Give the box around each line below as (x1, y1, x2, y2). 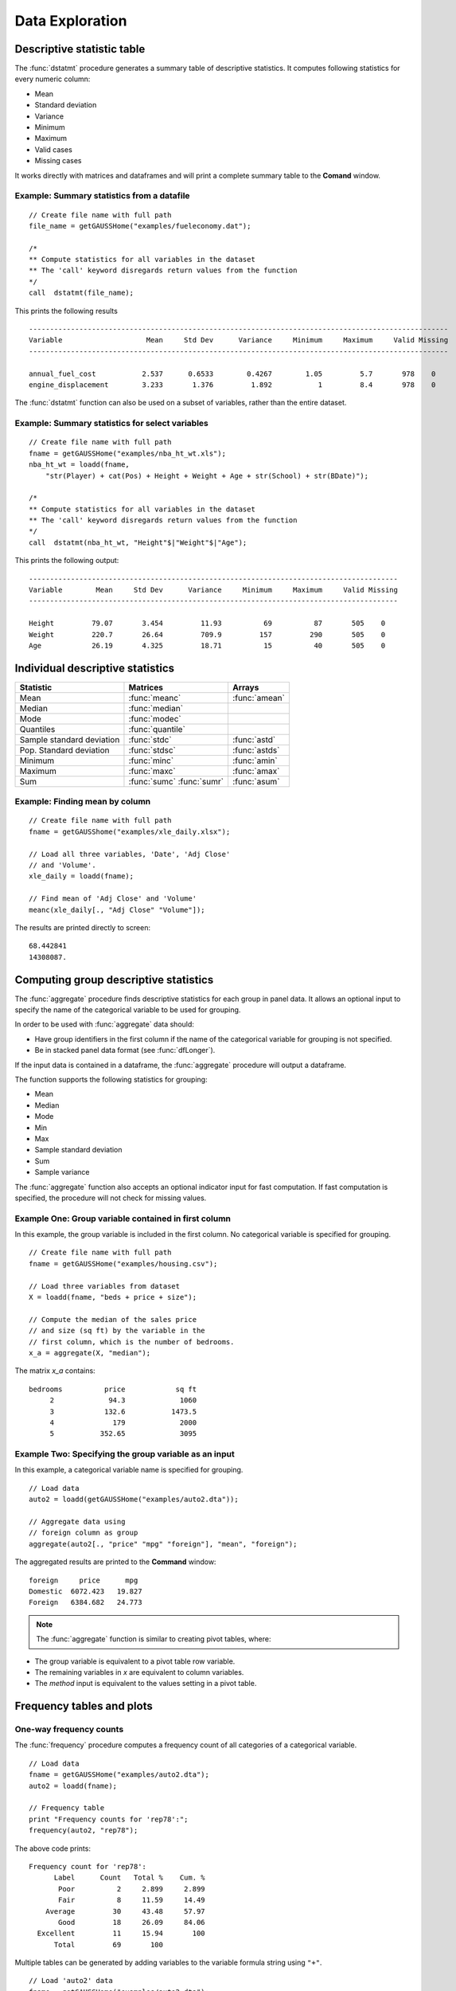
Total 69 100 (53, 1940, 163, 1949)
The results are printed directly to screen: (14, 922, 151, 932)
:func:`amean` (232, 692, 286, 703)
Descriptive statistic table (14, 42, 146, 56)
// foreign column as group (29, 1528, 138, 1537)
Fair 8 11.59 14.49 (58, 1895, 206, 1905)
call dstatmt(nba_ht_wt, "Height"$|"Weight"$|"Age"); (29, 538, 247, 547)
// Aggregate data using (29, 1517, 126, 1526)
